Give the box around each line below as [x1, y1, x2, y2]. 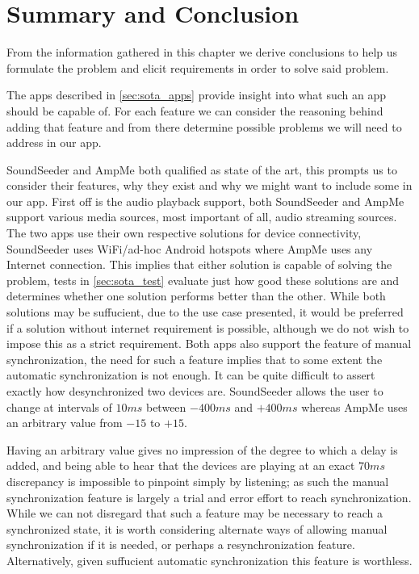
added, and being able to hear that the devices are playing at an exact [6, 457, 355, 474]
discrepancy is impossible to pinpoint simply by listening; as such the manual [6, 472, 389, 489]
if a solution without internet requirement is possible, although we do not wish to [6, 319, 409, 336]
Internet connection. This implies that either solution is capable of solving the [6, 256, 392, 273]
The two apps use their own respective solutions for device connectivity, [6, 224, 362, 241]
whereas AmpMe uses [301, 398, 408, 415]
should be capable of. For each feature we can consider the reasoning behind [6, 102, 383, 119]
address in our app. [6, 134, 102, 151]
